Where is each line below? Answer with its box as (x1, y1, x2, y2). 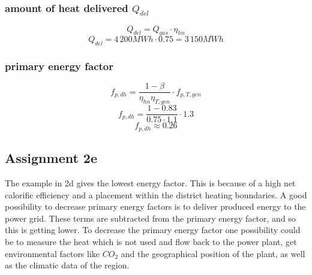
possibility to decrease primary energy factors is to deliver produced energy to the (5, 200, 306, 213)
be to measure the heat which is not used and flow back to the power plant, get (5, 235, 297, 247)
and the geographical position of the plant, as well (121, 247, 305, 259)
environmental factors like (5, 247, 100, 259)
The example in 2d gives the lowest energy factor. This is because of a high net (5, 176, 296, 189)
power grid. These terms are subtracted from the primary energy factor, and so (5, 211, 296, 224)
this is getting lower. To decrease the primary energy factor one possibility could (5, 223, 301, 236)
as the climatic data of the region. (5, 259, 130, 271)
